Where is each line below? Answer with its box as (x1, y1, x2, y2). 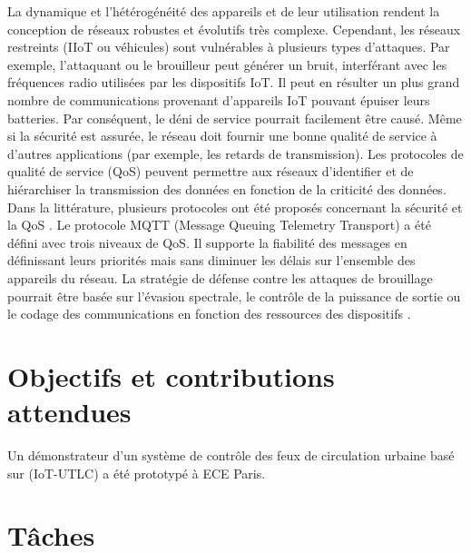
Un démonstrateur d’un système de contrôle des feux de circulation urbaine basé (7, 446, 455, 464)
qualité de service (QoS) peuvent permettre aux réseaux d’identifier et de (7, 162, 414, 181)
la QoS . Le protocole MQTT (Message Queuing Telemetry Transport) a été (7, 215, 431, 234)
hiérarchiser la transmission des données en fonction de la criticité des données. (7, 179, 446, 198)
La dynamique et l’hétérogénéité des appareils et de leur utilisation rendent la (7, 2, 440, 20)
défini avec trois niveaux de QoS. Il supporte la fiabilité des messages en (7, 232, 407, 252)
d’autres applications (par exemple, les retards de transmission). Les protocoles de (7, 143, 464, 163)
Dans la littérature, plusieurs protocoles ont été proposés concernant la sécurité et (7, 197, 463, 216)
